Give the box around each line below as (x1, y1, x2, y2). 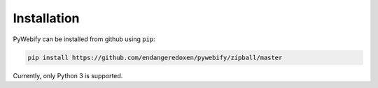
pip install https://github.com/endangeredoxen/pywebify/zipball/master (27, 53, 283, 61)
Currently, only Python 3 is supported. (13, 71, 123, 80)
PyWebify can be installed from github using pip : (13, 35, 155, 43)
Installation (13, 10, 80, 26)
